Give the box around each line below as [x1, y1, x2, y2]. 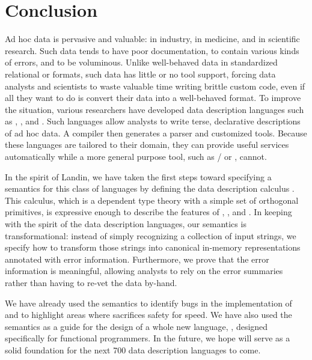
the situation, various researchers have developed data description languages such [5, 103, 304, 115]
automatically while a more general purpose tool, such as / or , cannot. [5, 150, 267, 163]
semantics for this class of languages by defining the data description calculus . [5, 182, 295, 195]
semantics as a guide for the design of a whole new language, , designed [5, 320, 268, 332]
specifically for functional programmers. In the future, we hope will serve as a [5, 332, 290, 344]
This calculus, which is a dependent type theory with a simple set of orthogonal [5, 194, 299, 206]
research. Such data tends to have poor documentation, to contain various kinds [5, 44, 299, 56]
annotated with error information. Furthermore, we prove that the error [5, 252, 269, 265]
